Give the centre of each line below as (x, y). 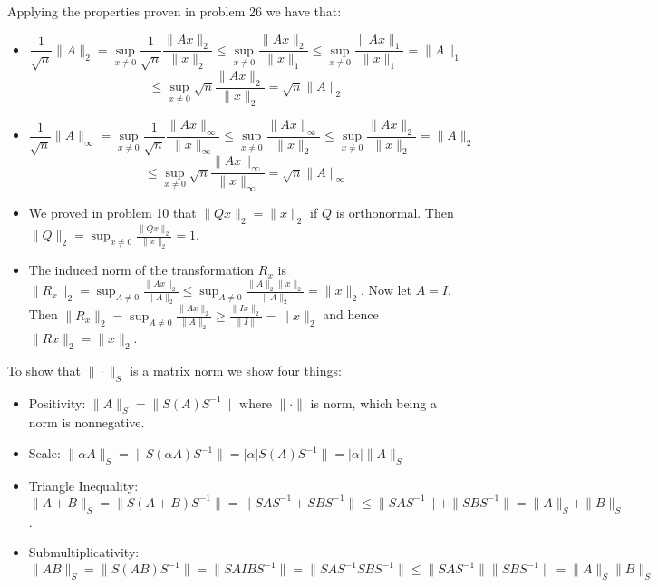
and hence (351, 314)
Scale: (44, 453)
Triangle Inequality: (83, 485)
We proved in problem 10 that (112, 213)
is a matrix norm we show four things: (236, 370)
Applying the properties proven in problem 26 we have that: (174, 11)
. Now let (386, 290)
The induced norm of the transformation (141, 270)
